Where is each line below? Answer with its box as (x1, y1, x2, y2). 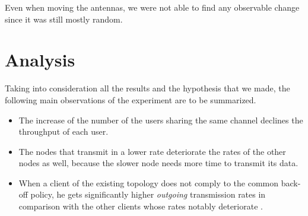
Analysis (5, 47, 75, 72)
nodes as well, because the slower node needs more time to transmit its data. (18, 157, 299, 169)
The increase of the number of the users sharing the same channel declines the (18, 113, 303, 126)
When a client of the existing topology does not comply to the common (18, 176, 279, 189)
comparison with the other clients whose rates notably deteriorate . (18, 200, 263, 212)
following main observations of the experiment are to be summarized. (5, 93, 256, 106)
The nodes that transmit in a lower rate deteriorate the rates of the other (18, 145, 286, 157)
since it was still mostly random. (5, 12, 123, 25)
